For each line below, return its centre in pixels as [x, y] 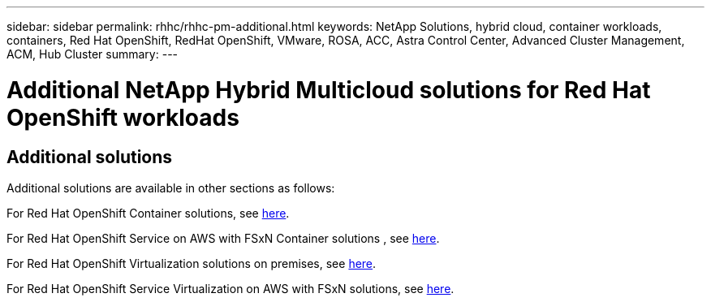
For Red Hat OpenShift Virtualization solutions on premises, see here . [192, 263]
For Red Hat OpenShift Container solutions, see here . [148, 213]
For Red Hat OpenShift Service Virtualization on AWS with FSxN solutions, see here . [231, 288]
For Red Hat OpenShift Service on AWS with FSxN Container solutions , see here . [223, 238]
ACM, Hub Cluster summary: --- [93, 54]
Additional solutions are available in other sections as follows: [171, 188]
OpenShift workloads [123, 117]
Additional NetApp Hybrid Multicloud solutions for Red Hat [329, 90]
